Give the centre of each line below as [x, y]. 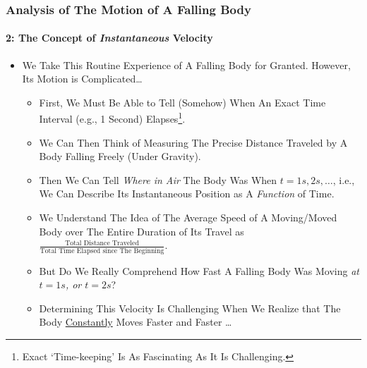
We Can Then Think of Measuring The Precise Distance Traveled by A [193, 142]
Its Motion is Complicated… [82, 79]
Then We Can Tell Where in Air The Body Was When [158, 179]
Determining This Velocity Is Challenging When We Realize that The [190, 308]
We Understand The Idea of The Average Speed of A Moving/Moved [188, 217]
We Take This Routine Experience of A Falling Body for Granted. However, [186, 65]
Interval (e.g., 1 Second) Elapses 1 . [112, 118]
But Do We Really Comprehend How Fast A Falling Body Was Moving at [199, 270]
